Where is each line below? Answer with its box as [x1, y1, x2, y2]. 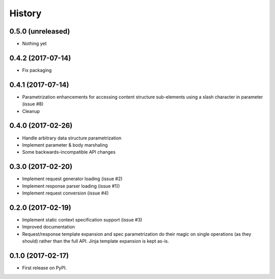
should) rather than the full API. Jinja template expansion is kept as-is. [22, 238, 169, 244]
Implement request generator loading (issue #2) [22, 176, 123, 182]
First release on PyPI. [22, 265, 67, 271]
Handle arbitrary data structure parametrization [22, 135, 122, 141]
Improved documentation [22, 224, 75, 230]
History [9, 8, 42, 19]
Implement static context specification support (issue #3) [22, 216, 143, 222]
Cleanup [22, 108, 40, 114]
